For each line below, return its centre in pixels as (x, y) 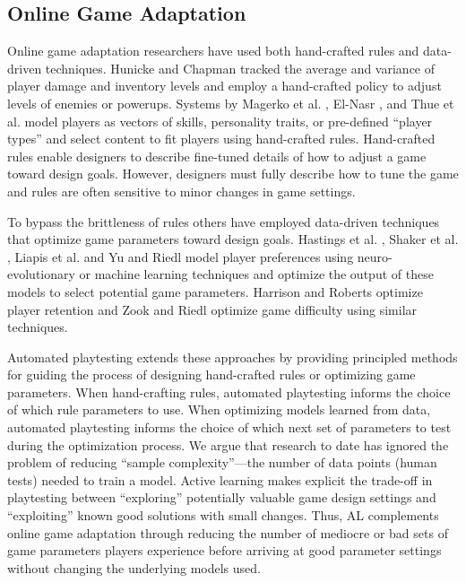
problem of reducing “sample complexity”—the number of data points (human (222, 462)
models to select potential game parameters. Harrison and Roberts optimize (215, 291)
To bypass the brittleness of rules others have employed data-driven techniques (224, 221)
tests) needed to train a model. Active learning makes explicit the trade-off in (220, 479)
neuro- (375, 256)
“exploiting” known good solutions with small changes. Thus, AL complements (223, 515)
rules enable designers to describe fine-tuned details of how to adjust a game (217, 156)
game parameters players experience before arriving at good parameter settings (224, 550)
